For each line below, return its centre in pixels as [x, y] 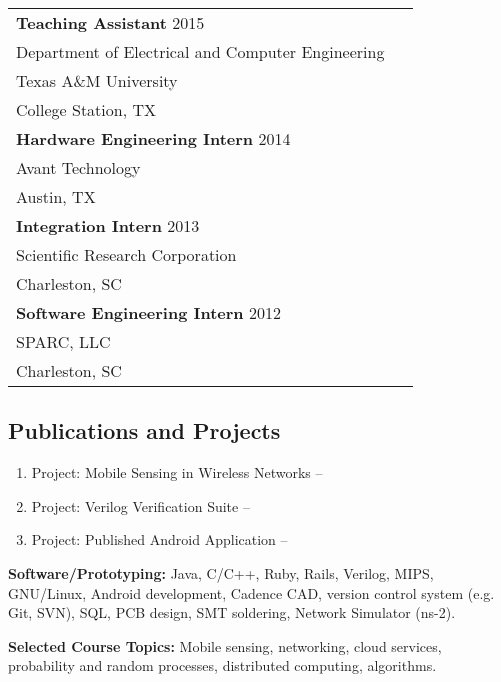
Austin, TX [56, 196]
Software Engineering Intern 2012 [148, 312]
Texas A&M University [97, 80]
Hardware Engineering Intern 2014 [153, 138]
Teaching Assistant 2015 [110, 22]
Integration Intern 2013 [108, 225]
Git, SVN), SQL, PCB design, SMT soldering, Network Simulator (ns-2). [232, 612]
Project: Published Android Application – [159, 539]
